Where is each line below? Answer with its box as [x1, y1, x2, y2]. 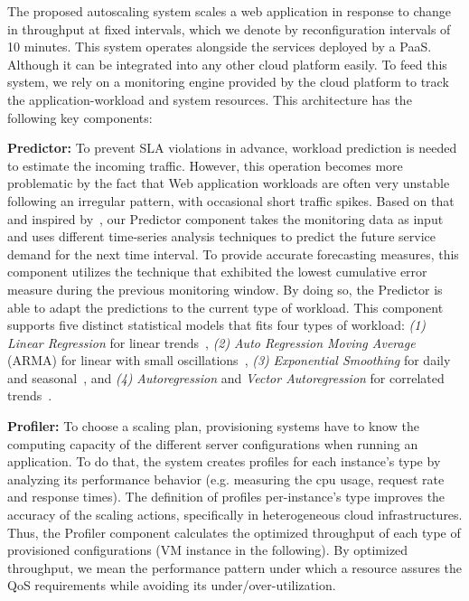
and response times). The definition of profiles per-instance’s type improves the [7, 487, 446, 506]
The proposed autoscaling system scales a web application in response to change [7, 2, 452, 20]
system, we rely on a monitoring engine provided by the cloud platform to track [7, 72, 449, 91]
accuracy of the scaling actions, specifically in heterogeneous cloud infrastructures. [7, 505, 463, 524]
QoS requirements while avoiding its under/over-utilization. [7, 576, 336, 595]
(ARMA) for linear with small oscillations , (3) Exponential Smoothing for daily [7, 351, 451, 370]
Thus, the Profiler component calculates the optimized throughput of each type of [7, 522, 461, 541]
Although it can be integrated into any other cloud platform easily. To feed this [7, 54, 447, 73]
